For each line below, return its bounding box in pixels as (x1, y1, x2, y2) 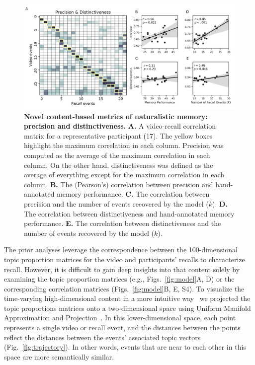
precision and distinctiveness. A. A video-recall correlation (24, 121, 216, 131)
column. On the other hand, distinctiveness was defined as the (24, 159, 213, 170)
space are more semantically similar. (4, 351, 114, 362)
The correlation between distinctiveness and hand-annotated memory (24, 208, 235, 219)
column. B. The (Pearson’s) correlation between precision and (24, 179, 213, 189)
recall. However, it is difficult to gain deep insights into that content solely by (4, 264, 240, 274)
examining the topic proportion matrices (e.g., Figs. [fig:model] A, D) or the (4, 274, 235, 284)
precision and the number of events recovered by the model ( (24, 198, 209, 209)
